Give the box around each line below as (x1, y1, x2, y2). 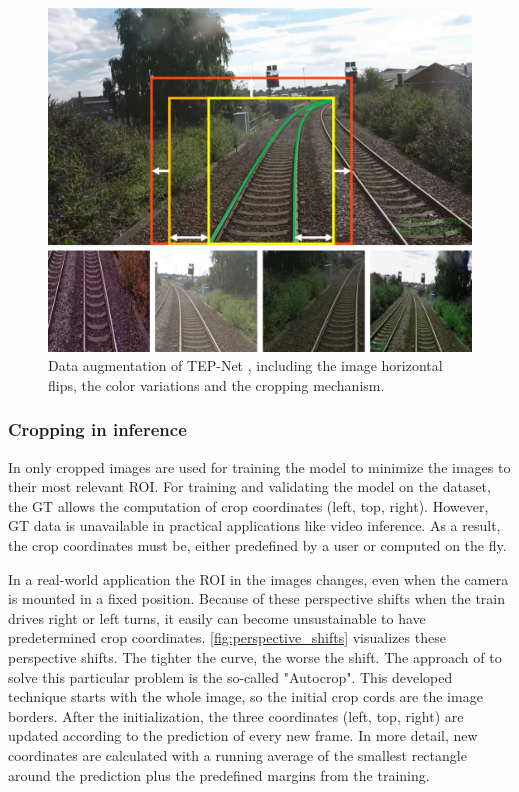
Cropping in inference (8, 417, 187, 442)
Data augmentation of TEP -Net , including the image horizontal (48, 355, 443, 376)
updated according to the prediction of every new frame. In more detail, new (8, 725, 478, 746)
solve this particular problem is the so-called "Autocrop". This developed (8, 666, 453, 687)
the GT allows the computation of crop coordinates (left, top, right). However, (8, 495, 489, 516)
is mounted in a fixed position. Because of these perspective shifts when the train (8, 588, 506, 609)
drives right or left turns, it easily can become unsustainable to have (8, 607, 426, 628)
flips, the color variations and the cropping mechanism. (48, 374, 385, 395)
